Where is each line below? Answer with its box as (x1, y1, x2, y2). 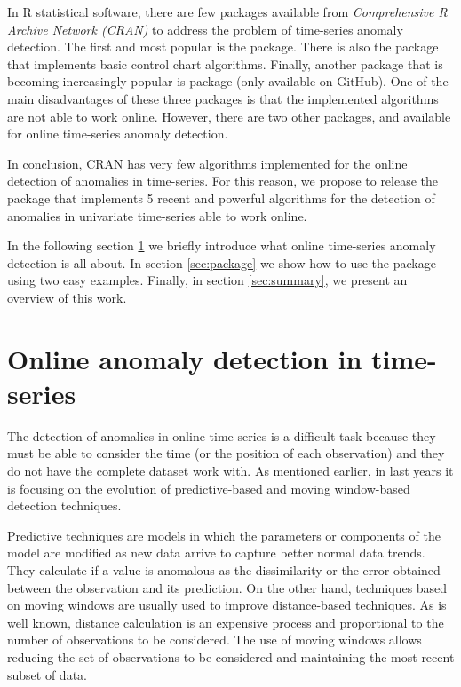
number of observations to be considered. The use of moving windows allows (7, 630, 422, 649)
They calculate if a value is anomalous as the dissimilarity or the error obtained (7, 560, 441, 579)
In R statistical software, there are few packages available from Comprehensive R (7, 3, 448, 20)
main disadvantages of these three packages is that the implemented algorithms (7, 89, 439, 107)
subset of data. (7, 665, 87, 683)
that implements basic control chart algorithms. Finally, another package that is (7, 54, 443, 73)
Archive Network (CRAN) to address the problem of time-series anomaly (7, 20, 403, 38)
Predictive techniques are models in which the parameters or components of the (7, 525, 441, 544)
